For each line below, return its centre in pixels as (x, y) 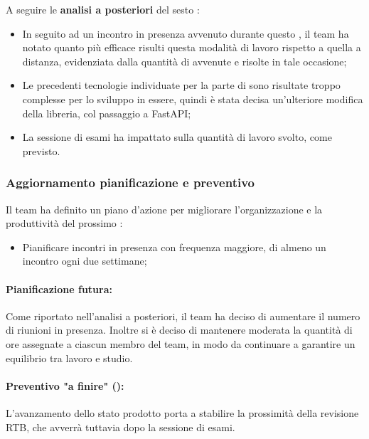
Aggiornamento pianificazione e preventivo (130, 183)
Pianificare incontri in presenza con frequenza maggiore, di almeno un (174, 247)
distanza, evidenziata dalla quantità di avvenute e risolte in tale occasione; (184, 61)
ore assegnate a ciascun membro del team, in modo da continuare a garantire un (181, 343)
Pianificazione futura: (59, 289)
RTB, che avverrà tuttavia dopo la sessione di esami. (121, 427)
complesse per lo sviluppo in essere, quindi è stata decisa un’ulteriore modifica (193, 99)
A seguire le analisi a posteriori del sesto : (103, 9)
